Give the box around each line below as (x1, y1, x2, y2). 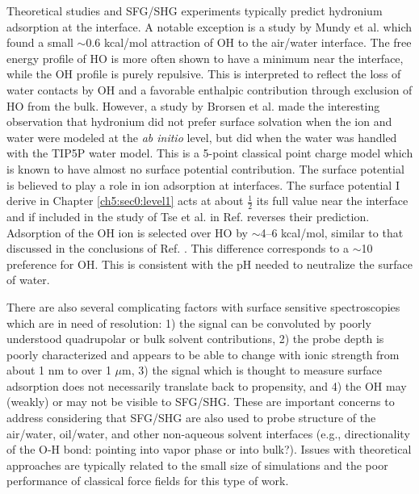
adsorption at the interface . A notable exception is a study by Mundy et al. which (6, 18, 413, 35)
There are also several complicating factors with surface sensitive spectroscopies (6, 298, 400, 315)
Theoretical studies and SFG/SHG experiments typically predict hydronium (6, 2, 383, 19)
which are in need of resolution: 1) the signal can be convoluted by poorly (6, 314, 371, 331)
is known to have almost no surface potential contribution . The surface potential (6, 160, 404, 177)
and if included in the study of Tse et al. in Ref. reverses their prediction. (6, 207, 370, 224)
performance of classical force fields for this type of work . (6, 472, 289, 489)
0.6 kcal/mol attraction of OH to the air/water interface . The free (86, 34, 412, 51)
